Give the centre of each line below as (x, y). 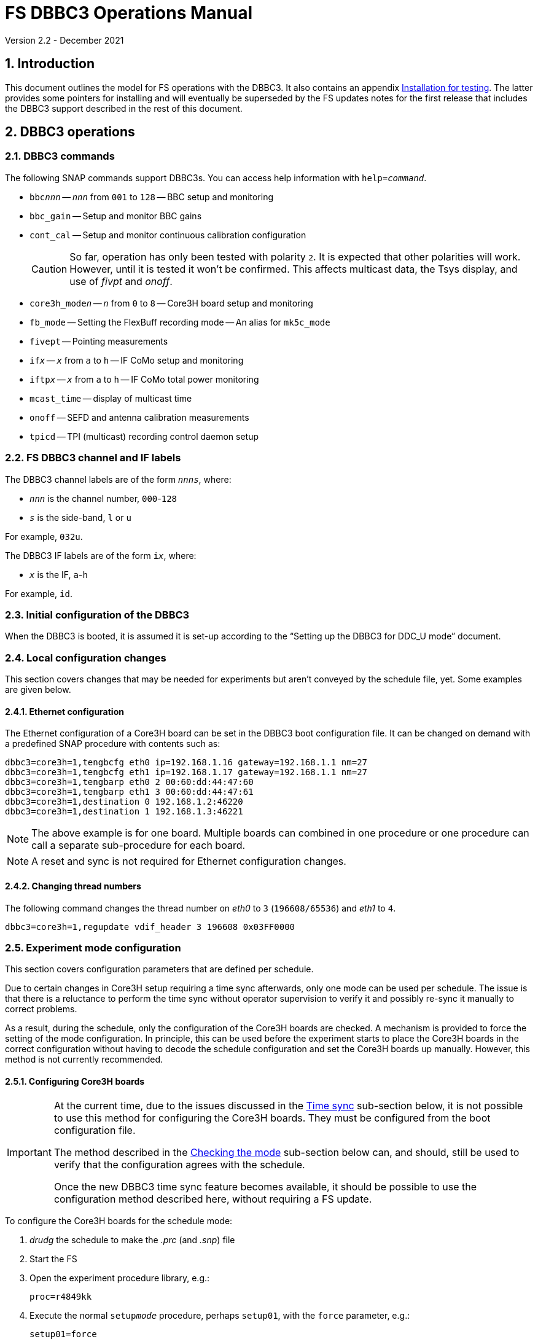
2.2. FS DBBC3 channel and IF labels (93, 458)
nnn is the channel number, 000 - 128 (103, 498)
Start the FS (53, 1259)
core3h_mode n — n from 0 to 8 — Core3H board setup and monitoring (171, 303)
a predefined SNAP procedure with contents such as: (113, 744)
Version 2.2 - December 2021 (64, 40)
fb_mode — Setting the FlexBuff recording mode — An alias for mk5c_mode (180, 322)
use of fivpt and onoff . (121, 281)
